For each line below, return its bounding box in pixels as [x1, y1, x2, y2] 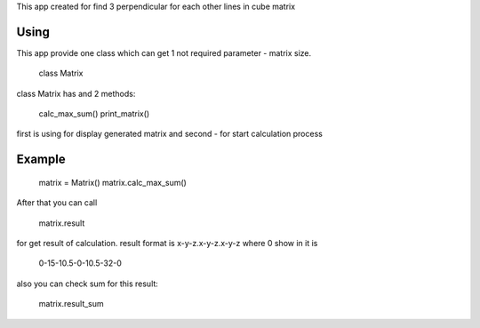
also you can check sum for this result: [16, 278, 159, 289]
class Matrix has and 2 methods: [16, 88, 136, 99]
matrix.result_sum [38, 299, 104, 309]
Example [16, 152, 66, 167]
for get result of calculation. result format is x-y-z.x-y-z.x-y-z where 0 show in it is [16, 238, 318, 249]
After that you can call [16, 197, 98, 208]
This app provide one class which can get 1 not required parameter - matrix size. [16, 47, 312, 58]
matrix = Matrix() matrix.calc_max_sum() [38, 177, 187, 188]
